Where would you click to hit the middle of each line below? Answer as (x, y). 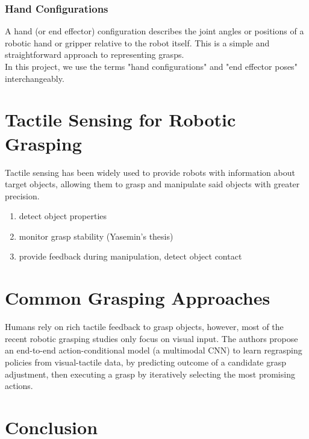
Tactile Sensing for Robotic (120, 120)
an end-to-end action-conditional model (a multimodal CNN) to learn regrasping (154, 350)
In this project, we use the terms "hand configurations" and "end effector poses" (151, 66)
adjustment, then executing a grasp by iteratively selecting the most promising (150, 374)
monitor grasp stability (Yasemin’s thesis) (96, 236)
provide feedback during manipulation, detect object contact (130, 256)
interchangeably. (35, 78)
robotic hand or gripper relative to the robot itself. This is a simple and (137, 42)
